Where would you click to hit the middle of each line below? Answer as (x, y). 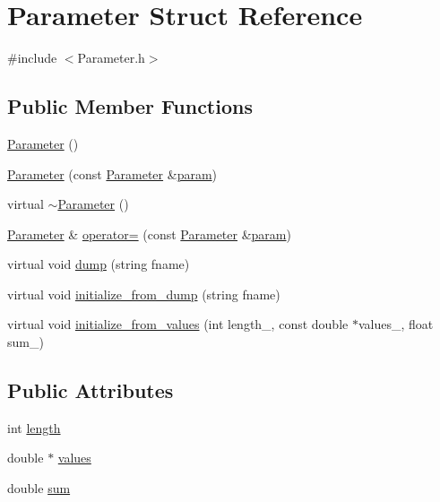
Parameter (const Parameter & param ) (112, 173)
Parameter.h (111, 58)
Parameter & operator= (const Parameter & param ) (149, 234)
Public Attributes (91, 390)
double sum (39, 488)
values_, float (396, 324)
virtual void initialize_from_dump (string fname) (144, 294)
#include (32, 58)
